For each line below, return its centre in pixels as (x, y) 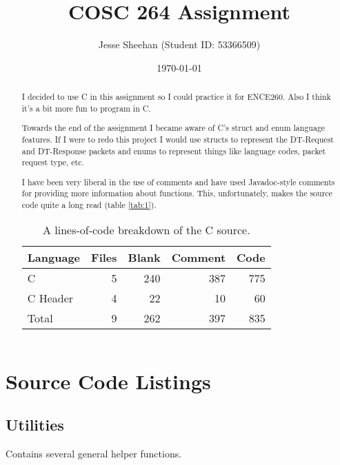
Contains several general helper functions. (94, 454)
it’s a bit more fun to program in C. (86, 108)
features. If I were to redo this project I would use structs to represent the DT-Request (178, 139)
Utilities (35, 425)
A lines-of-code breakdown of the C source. (146, 229)
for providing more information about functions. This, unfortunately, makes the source (177, 193)
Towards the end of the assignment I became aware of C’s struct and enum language (173, 128)
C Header (50, 298)
